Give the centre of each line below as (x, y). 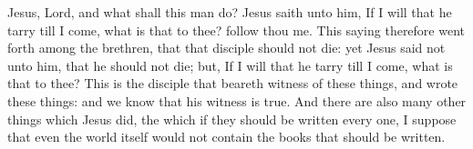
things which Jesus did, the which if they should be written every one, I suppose (232, 119)
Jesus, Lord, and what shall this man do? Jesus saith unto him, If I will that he (230, 12)
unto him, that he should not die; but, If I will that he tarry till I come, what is (230, 65)
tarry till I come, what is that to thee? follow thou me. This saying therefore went (236, 30)
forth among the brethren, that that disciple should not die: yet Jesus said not (226, 48)
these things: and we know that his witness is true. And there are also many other (237, 100)
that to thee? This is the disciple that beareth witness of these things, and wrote (233, 83)
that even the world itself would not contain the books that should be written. (226, 137)
